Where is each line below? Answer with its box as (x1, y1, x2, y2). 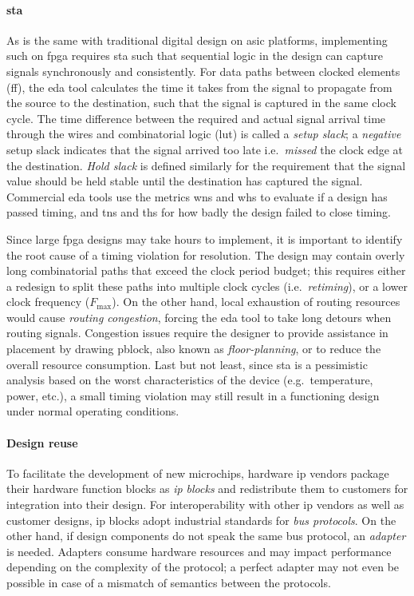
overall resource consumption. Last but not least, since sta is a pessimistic (6, 356, 368, 372)
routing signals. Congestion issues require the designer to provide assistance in (6, 324, 388, 341)
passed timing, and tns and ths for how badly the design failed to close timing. (6, 204, 392, 221)
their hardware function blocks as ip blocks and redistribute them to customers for (6, 480, 408, 497)
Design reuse (6, 434, 78, 451)
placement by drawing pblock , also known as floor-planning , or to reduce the (6, 340, 381, 357)
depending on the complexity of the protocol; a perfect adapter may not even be (6, 558, 400, 575)
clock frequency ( (6, 293, 90, 310)
